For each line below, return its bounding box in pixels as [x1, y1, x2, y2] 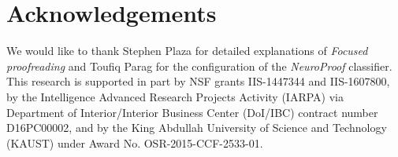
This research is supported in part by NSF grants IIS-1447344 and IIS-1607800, [6, 73, 390, 89]
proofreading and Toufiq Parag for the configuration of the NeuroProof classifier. [6, 57, 392, 74]
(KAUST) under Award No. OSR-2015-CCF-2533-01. [6, 134, 263, 151]
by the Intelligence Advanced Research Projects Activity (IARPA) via [6, 88, 344, 104]
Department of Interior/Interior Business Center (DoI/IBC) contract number [6, 104, 378, 120]
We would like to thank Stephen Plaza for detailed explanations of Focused [6, 42, 368, 59]
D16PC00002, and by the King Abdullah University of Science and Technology [6, 119, 387, 136]
